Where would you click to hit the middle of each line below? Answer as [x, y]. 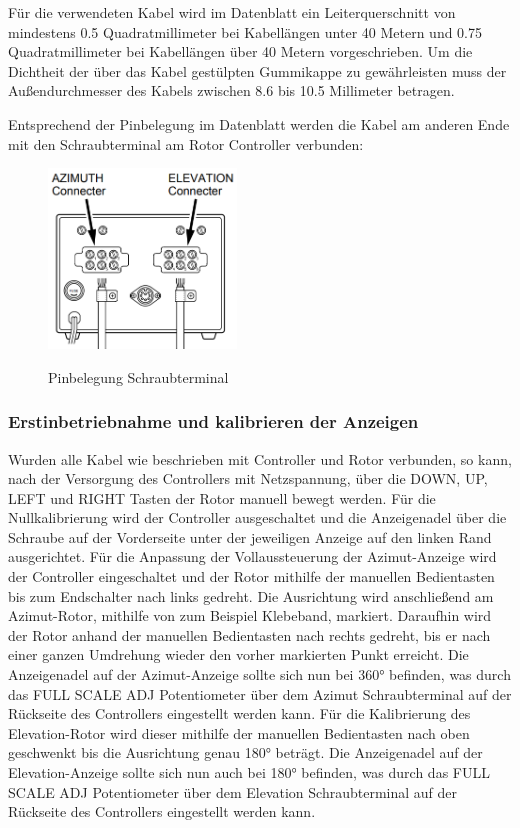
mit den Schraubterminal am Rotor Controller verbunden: [186, 143]
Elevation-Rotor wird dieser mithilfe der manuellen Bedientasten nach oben [239, 732]
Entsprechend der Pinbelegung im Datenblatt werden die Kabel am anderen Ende [259, 123]
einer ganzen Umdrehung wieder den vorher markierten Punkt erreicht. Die [238, 654]
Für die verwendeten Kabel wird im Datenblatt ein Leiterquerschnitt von [232, 12]
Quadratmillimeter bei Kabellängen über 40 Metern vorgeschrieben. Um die [240, 51]
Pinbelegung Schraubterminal [138, 376]
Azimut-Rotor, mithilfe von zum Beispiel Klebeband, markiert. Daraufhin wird [250, 615]
